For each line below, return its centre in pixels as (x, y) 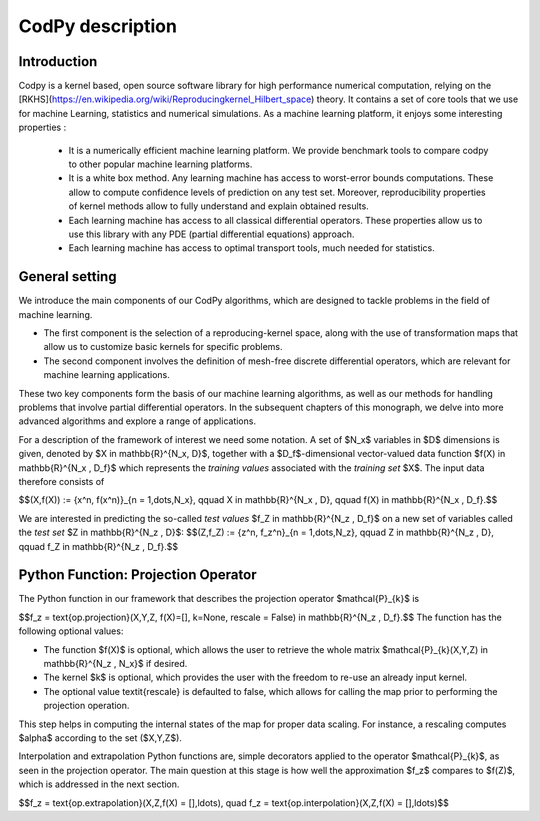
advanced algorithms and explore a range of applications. (137, 421)
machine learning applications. (106, 375)
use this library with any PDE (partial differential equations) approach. (211, 234)
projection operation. (86, 706)
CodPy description (97, 26)
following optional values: (71, 631)
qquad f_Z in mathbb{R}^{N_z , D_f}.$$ (98, 546)
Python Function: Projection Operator (137, 575)
